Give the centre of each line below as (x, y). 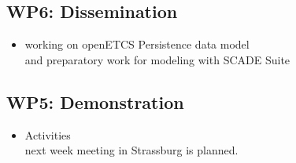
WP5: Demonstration (95, 101)
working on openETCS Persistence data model (137, 44)
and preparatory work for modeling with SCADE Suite (157, 59)
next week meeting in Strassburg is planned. (131, 150)
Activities (48, 134)
